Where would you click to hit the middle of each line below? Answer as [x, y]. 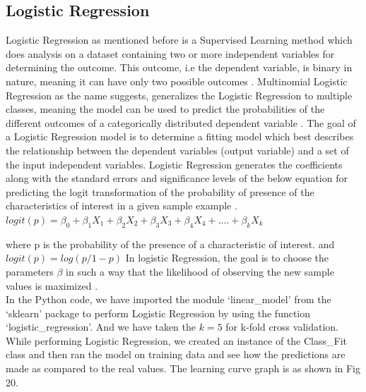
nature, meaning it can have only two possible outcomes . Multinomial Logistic [177, 81]
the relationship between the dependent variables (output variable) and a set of [177, 150]
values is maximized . [52, 285]
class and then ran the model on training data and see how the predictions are [176, 354]
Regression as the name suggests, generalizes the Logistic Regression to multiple [179, 95]
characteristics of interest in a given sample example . [122, 206]
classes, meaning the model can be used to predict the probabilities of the [165, 109]
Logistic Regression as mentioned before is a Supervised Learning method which [179, 40]
